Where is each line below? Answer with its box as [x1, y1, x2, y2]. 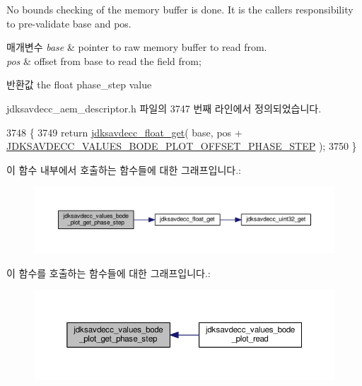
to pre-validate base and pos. [6, 16, 132, 30]
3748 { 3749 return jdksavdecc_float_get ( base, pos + [6, 124, 243, 139]
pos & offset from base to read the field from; [6, 53, 202, 68]
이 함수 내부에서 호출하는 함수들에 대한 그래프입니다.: [6, 162, 241, 177]
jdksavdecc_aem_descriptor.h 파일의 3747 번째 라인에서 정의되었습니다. [6, 100, 322, 115]
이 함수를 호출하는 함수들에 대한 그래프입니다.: [6, 265, 211, 280]
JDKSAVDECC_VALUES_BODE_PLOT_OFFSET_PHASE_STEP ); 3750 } [6, 139, 357, 153]
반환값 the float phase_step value [6, 77, 152, 92]
